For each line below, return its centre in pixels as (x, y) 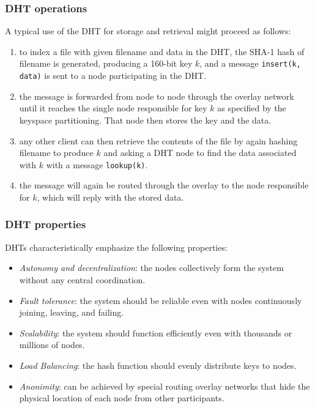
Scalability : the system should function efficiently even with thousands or (156, 332)
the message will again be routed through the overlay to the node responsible (164, 185)
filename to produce (56, 153)
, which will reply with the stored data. (110, 197)
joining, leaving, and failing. (72, 312)
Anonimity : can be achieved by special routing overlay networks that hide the (165, 386)
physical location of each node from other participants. (122, 398)
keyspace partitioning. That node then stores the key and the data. (145, 120)
